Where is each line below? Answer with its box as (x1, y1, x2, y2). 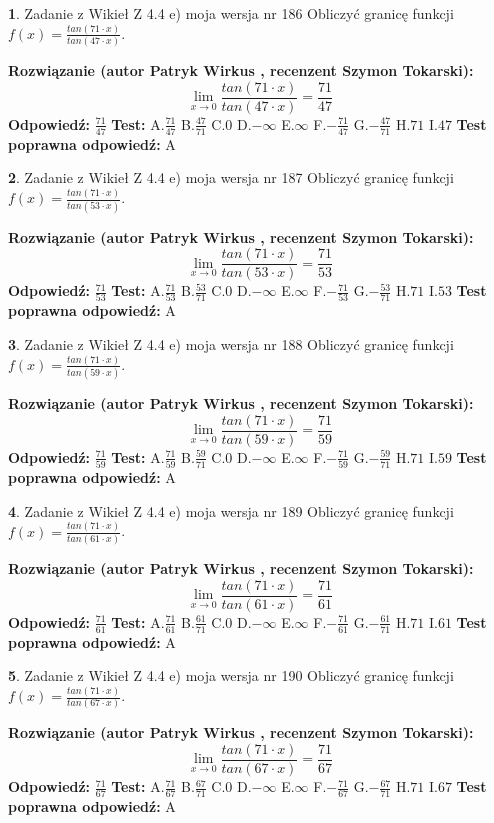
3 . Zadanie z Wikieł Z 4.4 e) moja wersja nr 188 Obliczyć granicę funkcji (8, 334, 454, 355)
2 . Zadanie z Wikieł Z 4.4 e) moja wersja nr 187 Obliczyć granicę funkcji (8, 167, 454, 188)
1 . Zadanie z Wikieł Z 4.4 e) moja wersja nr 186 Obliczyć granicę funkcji (8, 3, 454, 23)
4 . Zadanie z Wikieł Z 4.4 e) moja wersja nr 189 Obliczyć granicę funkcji (8, 500, 454, 521)
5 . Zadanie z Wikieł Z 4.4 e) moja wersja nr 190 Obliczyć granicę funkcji (8, 665, 454, 686)
